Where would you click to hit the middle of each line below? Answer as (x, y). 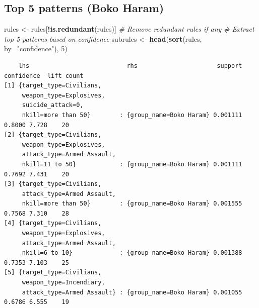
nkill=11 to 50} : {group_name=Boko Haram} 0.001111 (132, 164)
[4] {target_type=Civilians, (53, 223)
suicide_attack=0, (53, 105)
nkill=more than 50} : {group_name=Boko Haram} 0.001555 (132, 204)
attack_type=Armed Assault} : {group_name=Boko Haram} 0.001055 (132, 292)
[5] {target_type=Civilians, (53, 273)
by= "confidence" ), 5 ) (36, 48)
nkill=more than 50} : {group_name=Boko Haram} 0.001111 (132, 115)
